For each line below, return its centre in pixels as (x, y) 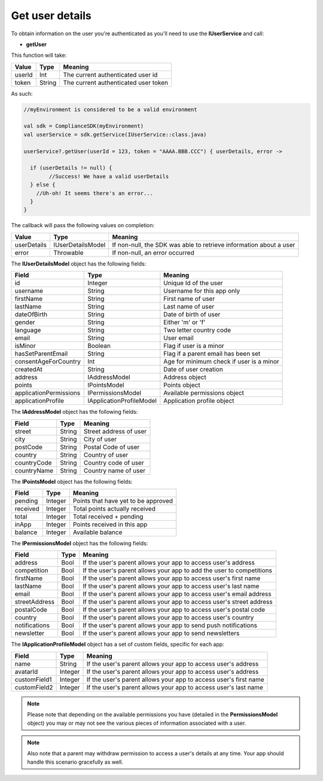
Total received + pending (108, 516)
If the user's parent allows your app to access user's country (168, 618)
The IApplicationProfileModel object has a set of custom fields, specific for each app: (118, 644)
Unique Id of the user (194, 283)
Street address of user (115, 431)
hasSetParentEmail (41, 354)
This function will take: (39, 55)
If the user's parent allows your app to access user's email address (177, 594)
